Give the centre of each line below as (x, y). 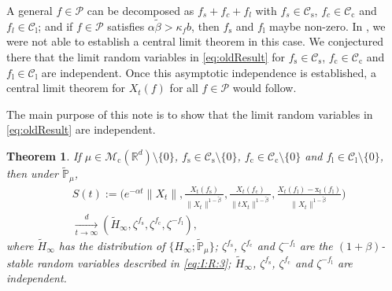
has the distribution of (112, 245)
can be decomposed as (141, 10)
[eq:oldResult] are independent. (81, 129)
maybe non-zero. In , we (327, 26)
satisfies (126, 26)
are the (316, 245)
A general (30, 10)
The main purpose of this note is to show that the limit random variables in (190, 114)
